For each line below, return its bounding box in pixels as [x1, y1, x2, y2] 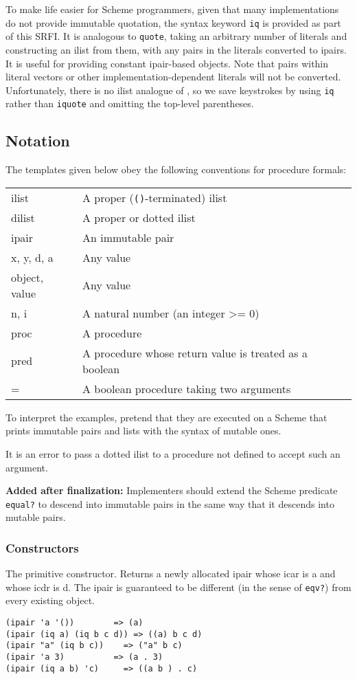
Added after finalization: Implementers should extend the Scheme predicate [5, 483, 338, 498]
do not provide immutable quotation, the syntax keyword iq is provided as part [5, 15, 341, 30]
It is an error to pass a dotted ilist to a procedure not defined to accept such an [5, 446, 341, 460]
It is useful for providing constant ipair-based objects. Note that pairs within [5, 56, 329, 70]
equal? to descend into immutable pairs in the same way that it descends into [5, 496, 334, 511]
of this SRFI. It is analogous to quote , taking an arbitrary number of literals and [5, 29, 347, 43]
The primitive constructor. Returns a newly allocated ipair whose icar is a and [5, 566, 336, 581]
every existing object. [5, 593, 95, 608]
